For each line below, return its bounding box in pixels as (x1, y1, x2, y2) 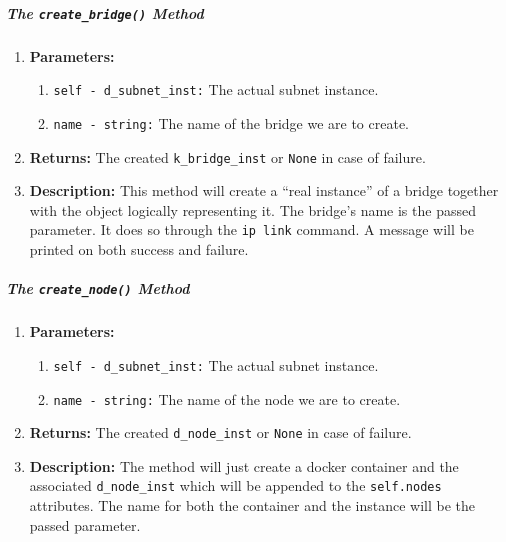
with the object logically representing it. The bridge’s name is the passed (29, 199, 476, 220)
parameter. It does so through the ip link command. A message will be (29, 219, 474, 240)
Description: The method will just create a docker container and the (29, 455, 459, 476)
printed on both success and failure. (29, 239, 249, 260)
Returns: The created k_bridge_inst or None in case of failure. (29, 146, 426, 167)
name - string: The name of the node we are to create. (53, 388, 401, 409)
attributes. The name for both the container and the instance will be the (29, 495, 475, 516)
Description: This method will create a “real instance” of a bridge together (29, 180, 499, 201)
